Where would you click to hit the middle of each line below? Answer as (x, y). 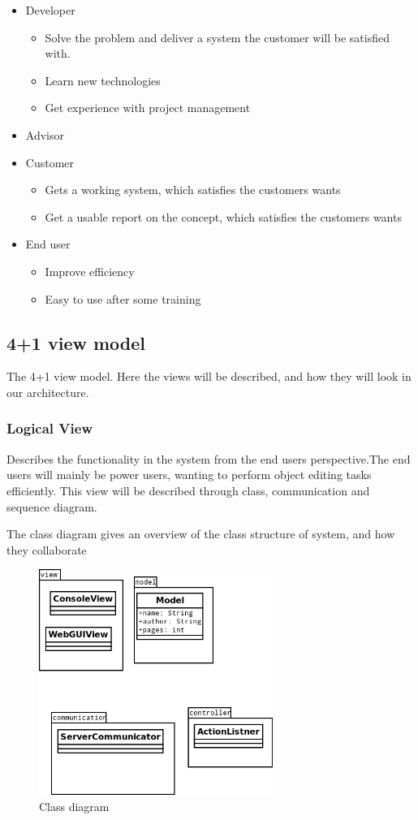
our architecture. (48, 392)
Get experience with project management (148, 108)
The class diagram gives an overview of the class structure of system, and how (201, 534)
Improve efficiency (90, 271)
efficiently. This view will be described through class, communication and (188, 490)
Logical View (50, 428)
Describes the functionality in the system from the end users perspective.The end (209, 458)
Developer (50, 10)
